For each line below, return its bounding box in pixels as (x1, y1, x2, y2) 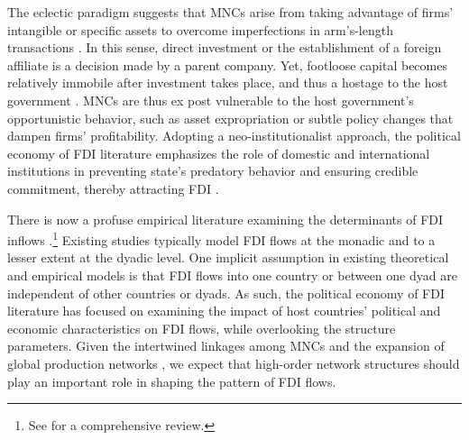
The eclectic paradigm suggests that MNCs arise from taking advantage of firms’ (7, 3, 454, 21)
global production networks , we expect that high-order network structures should (7, 353, 460, 372)
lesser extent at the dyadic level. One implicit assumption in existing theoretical (7, 248, 449, 267)
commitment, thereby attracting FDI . (7, 179, 219, 197)
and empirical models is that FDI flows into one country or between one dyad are (7, 265, 457, 284)
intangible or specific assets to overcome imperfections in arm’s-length (7, 20, 393, 39)
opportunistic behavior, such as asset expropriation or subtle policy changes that (7, 108, 454, 127)
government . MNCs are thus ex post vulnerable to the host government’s (7, 90, 414, 109)
